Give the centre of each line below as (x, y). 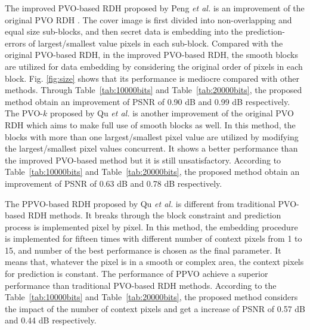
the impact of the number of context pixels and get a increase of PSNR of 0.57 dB (155, 308)
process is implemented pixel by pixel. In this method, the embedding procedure (151, 226)
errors (15, 43)
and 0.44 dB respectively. (51, 320)
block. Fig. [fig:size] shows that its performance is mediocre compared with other (152, 78)
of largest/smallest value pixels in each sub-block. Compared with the (156, 43)
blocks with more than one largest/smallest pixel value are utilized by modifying (152, 136)
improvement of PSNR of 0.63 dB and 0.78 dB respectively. (114, 183)
